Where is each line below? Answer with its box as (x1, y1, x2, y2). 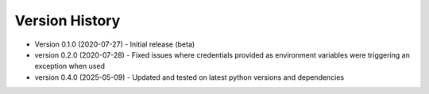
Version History (14, 12, 121, 29)
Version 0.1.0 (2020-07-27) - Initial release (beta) (34, 39, 195, 49)
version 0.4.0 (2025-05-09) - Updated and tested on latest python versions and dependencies (34, 72, 345, 82)
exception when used (34, 62, 105, 71)
